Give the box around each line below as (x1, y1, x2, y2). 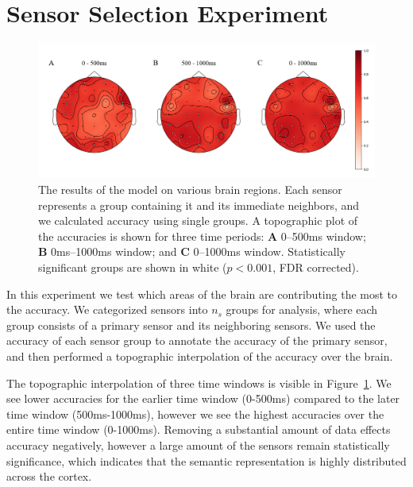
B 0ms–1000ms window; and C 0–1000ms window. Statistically (38, 243, 345, 260)
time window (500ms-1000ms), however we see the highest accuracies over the (6, 405, 384, 422)
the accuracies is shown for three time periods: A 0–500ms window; (38, 227, 366, 244)
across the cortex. (6, 468, 92, 485)
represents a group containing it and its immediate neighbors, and (38, 196, 360, 213)
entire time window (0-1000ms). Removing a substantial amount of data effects (6, 421, 391, 438)
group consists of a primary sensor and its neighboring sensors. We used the (6, 316, 376, 333)
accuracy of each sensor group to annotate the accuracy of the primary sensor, (6, 332, 388, 349)
